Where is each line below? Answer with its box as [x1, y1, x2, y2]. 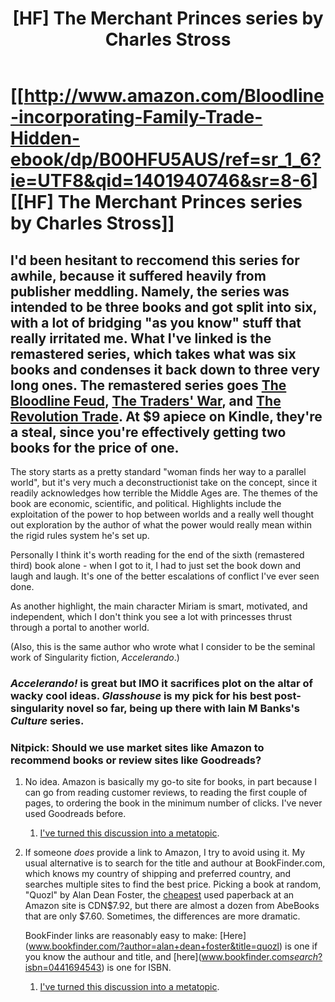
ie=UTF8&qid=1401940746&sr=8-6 [10, 170, 312, 192]
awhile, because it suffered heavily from [10, 267, 267, 284]
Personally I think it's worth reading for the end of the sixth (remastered [10, 549, 305, 561]
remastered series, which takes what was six [10, 345, 297, 362]
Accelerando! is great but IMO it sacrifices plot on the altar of [10, 676, 313, 690]
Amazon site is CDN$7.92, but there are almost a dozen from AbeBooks [24, 900, 320, 912]
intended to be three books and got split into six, [10, 298, 318, 316]
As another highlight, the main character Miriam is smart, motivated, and [10, 600, 308, 612]
